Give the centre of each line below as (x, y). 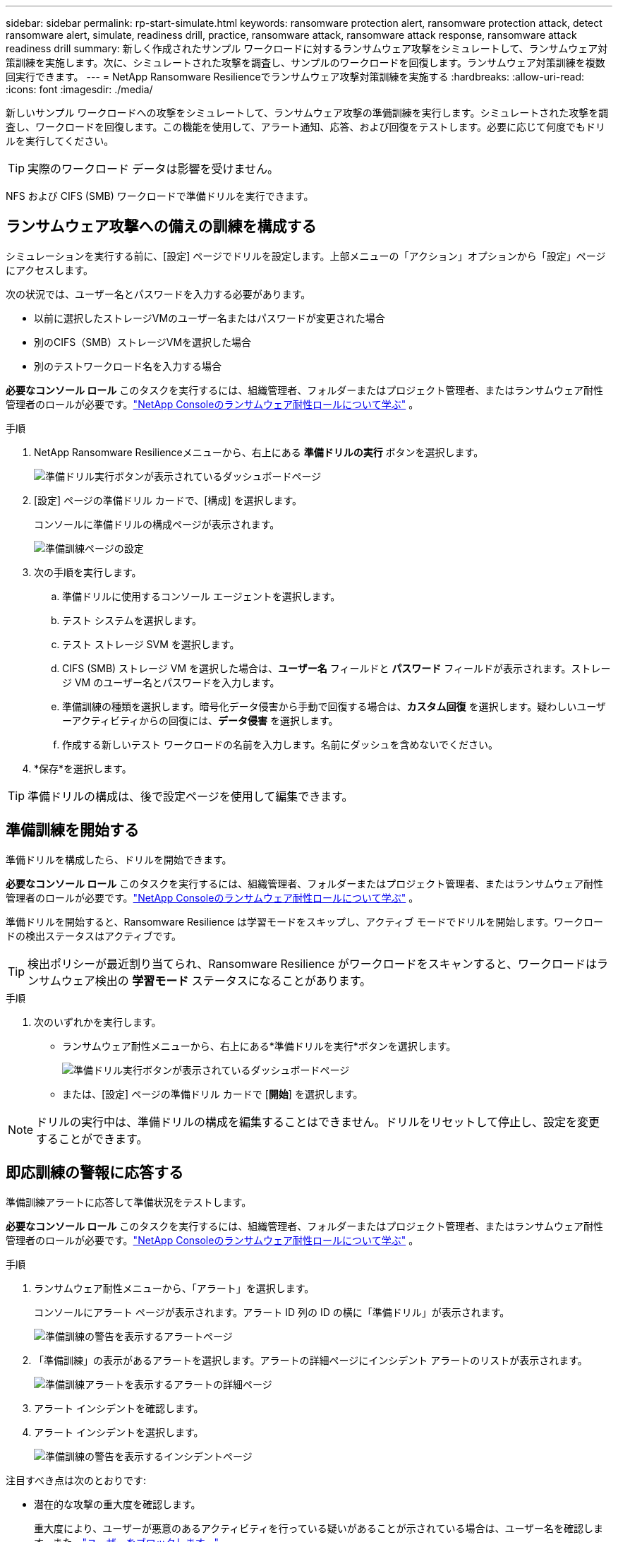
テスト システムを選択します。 (132, 620)
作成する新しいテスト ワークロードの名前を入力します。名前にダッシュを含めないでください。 (280, 744)
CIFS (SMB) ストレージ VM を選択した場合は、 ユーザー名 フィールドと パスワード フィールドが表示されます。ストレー (337, 668)
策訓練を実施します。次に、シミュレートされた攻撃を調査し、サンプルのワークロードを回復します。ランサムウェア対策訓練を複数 (305, 62)
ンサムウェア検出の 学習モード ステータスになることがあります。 (200, 980)
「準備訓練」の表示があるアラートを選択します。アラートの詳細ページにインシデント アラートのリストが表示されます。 (311, 1360)
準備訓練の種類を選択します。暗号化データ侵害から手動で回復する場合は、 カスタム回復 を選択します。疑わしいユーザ (334, 706)
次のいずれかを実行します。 (98, 1022)
